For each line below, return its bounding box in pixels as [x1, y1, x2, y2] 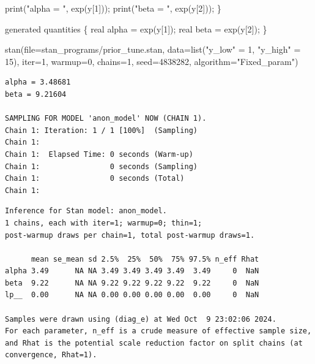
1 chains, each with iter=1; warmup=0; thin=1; [5, 218, 202, 227]
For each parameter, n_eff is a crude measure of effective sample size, [5, 327, 312, 336]
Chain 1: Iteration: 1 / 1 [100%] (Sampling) [5, 126, 198, 135]
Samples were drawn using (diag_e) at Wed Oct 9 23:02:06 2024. [5, 314, 276, 324]
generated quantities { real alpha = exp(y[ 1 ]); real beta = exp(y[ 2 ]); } [5, 22, 267, 35]
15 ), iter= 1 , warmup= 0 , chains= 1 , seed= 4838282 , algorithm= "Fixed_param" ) [5, 55, 298, 67]
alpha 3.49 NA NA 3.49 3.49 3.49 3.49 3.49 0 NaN [5, 267, 259, 276]
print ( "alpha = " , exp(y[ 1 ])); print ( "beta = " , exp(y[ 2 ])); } [5, 2, 221, 14]
